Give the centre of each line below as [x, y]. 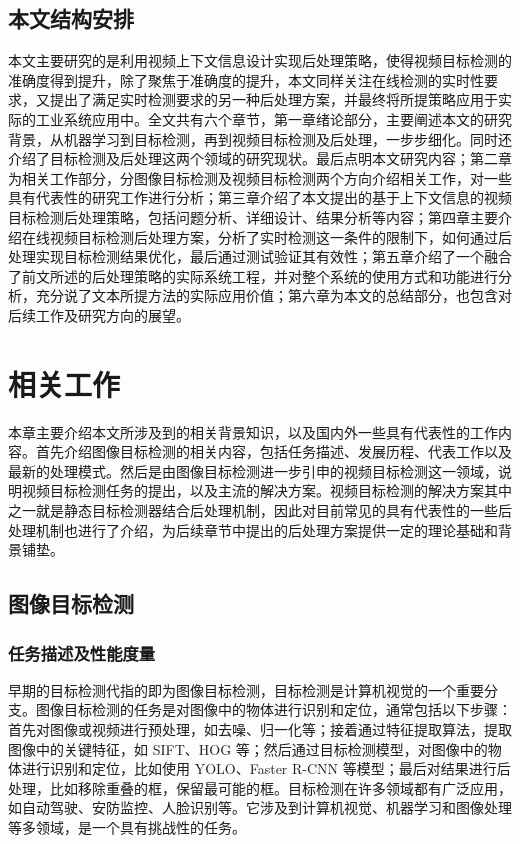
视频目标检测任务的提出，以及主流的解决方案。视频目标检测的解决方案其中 [266, 490]
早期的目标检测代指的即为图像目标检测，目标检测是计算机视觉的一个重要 [246, 689]
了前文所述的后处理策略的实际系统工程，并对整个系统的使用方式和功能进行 [253, 275]
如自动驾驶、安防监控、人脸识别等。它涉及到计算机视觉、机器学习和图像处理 [260, 807]
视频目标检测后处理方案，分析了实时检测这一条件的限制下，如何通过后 [280, 236]
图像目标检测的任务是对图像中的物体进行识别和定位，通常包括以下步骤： [273, 709]
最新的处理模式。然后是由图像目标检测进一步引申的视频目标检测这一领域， [253, 470]
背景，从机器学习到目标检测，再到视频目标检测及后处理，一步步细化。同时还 [260, 138]
